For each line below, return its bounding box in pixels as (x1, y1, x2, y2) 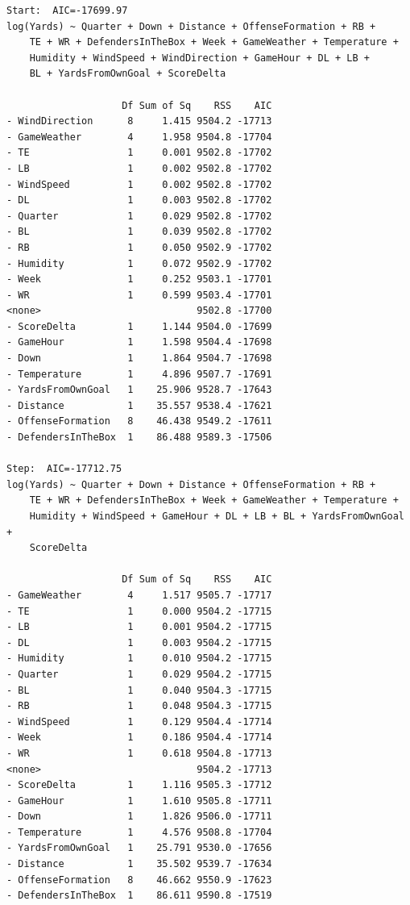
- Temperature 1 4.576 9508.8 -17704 (6, 826, 272, 838)
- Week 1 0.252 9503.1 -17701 (6, 273, 272, 286)
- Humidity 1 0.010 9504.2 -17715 (6, 653, 272, 665)
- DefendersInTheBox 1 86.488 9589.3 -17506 (6, 432, 272, 444)
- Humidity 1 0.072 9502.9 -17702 (6, 257, 272, 269)
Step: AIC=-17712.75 (6, 463, 122, 475)
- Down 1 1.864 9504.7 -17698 (6, 352, 272, 365)
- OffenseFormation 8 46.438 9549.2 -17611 (6, 415, 272, 427)
